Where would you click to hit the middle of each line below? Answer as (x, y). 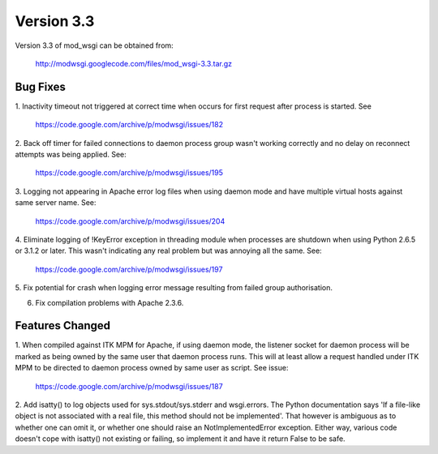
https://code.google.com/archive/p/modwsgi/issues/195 (129, 173)
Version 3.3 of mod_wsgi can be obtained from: (94, 45)
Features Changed (63, 326)
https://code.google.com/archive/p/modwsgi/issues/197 (129, 269)
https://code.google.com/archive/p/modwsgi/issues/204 (130, 221)
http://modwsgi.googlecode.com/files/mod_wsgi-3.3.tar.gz (134, 63)
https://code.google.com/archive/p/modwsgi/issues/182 (129, 125)
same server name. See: (56, 203)
